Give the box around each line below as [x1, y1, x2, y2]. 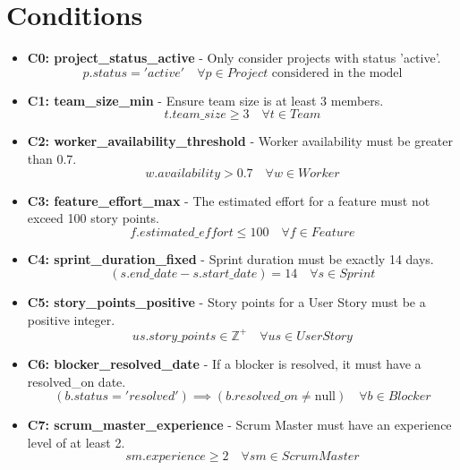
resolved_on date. [27, 372, 126, 390]
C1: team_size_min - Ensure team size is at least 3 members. [27, 90, 384, 109]
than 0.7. [27, 149, 77, 167]
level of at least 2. [27, 432, 125, 451]
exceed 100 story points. [27, 209, 159, 227]
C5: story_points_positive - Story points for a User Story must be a [27, 293, 426, 312]
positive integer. [27, 310, 115, 329]
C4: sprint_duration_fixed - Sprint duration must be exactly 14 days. [27, 249, 434, 268]
